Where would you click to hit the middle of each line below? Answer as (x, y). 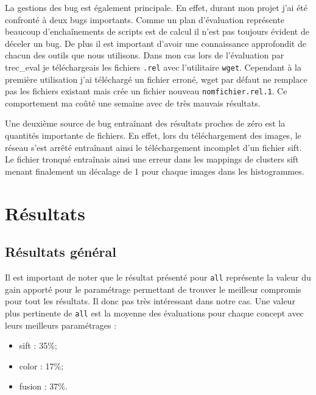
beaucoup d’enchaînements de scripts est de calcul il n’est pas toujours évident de (157, 31)
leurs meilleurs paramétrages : (61, 325)
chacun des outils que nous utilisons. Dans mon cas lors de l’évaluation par (145, 55)
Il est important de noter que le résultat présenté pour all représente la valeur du (158, 277)
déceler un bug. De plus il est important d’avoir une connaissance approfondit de (156, 43)
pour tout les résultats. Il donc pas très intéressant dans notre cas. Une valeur (150, 301)
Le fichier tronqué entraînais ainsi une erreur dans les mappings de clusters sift (152, 159)
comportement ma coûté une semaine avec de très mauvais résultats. (133, 103)
